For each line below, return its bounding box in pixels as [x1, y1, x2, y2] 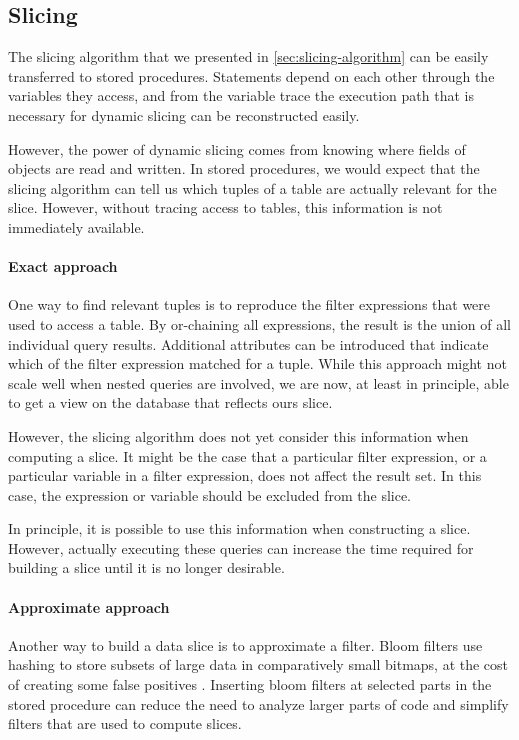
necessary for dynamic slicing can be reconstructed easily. [8, 104, 360, 125]
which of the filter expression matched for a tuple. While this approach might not [8, 353, 507, 374]
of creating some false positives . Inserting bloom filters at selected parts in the [8, 674, 492, 695]
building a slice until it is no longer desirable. [8, 557, 285, 578]
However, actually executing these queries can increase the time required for [8, 537, 474, 558]
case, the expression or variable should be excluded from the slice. [8, 484, 412, 505]
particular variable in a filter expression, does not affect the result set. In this [8, 465, 482, 486]
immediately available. [8, 216, 145, 237]
